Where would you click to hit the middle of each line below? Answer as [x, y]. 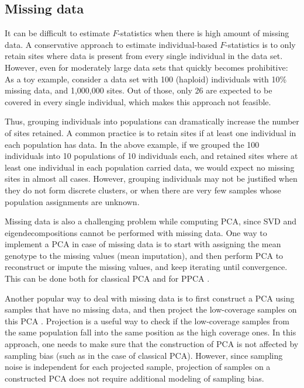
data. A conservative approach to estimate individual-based [111, 44]
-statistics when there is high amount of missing [203, 33]
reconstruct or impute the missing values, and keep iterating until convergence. [146, 267]
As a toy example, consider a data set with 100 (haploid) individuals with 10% [146, 79]
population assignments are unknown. [72, 201]
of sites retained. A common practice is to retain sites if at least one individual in [151, 132]
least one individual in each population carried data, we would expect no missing [150, 167]
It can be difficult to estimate [57, 33]
